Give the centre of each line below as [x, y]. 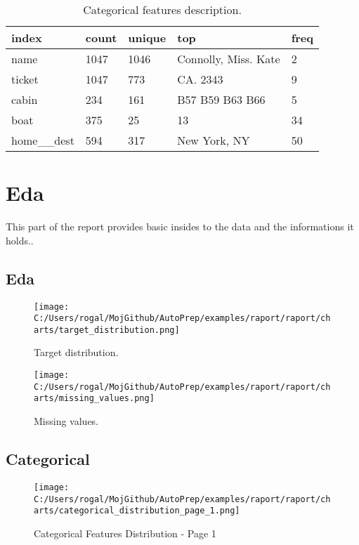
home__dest [43, 140]
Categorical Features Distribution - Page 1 [125, 533]
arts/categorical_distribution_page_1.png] [137, 511]
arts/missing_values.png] [94, 399]
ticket [25, 79]
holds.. [20, 240]
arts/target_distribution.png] [107, 330]
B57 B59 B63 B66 [221, 99]
